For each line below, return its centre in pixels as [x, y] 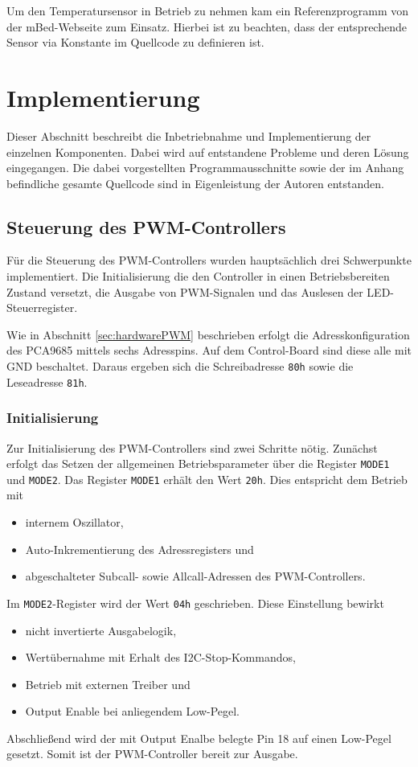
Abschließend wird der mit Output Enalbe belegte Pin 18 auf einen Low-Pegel [199, 738]
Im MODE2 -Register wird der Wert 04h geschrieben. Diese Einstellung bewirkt [195, 603]
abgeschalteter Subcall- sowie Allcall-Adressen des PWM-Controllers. [195, 576]
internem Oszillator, [74, 522]
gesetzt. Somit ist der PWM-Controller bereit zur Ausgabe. [152, 754]
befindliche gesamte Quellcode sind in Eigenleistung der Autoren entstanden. [195, 183]
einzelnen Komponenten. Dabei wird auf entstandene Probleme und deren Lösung [208, 152]
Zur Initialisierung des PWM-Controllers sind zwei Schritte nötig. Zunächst [192, 447]
